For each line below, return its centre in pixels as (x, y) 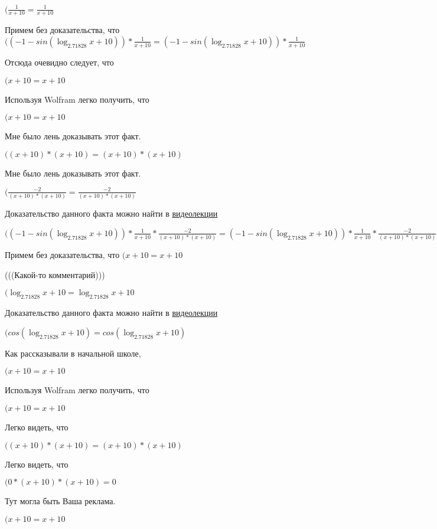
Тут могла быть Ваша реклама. (60, 501)
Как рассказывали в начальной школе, (73, 353)
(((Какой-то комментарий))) (55, 274)
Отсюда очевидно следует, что (59, 62)
